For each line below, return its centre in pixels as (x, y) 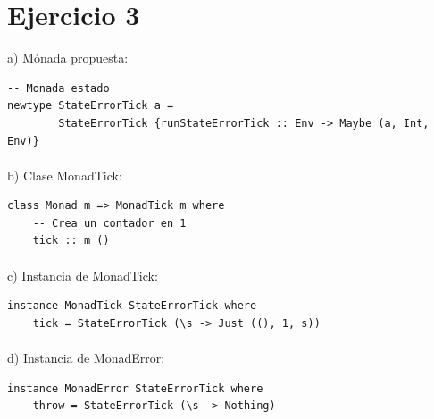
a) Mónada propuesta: (68, 58)
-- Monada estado (58, 88)
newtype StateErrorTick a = (91, 106)
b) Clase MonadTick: (65, 175)
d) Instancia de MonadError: (86, 358)
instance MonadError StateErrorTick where (135, 388)
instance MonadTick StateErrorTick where (132, 306)
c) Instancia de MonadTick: (83, 275)
